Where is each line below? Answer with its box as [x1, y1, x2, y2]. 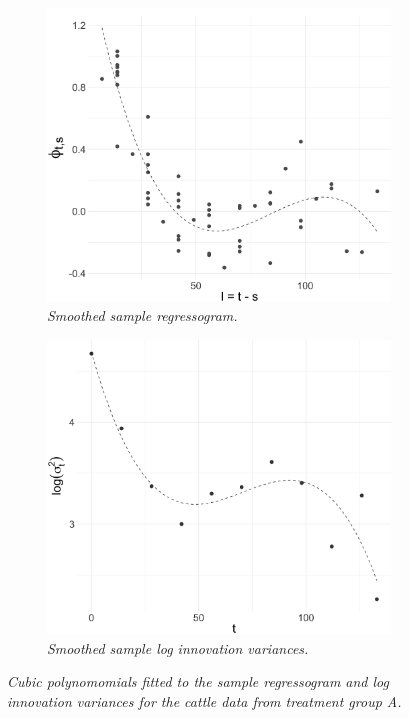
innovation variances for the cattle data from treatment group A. [7, 690, 402, 711]
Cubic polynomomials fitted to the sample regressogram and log [7, 671, 390, 692]
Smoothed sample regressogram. [47, 305, 238, 326]
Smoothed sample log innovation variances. [47, 637, 309, 658]
